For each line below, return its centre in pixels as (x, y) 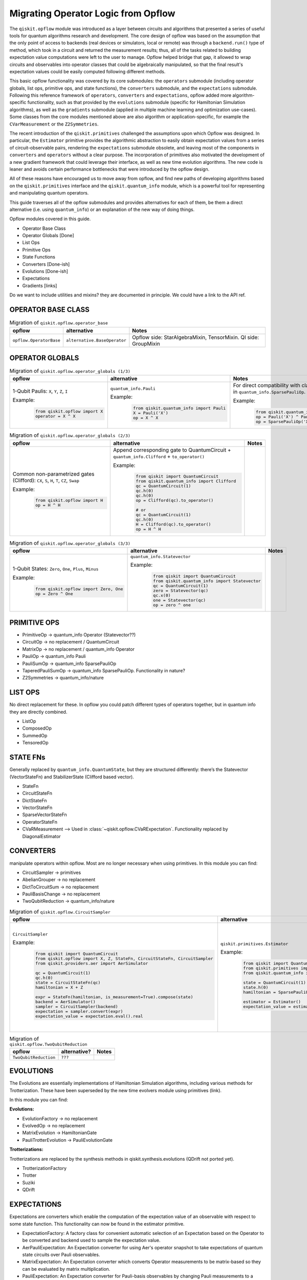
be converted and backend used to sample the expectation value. (91, 1240)
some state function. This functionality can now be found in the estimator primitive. (97, 1224)
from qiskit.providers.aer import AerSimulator (92, 963)
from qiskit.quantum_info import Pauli (180, 408)
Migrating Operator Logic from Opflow (92, 13)
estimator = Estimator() (272, 1002)
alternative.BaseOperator (96, 340)
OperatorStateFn (40, 822)
